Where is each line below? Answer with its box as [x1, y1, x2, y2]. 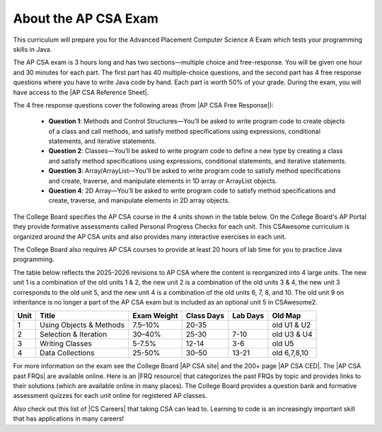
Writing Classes [40, 339, 92, 348]
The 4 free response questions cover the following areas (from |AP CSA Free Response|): [13, 101, 274, 109]
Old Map [272, 311, 301, 321]
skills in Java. [13, 45, 52, 53]
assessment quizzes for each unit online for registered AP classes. [13, 392, 208, 400]
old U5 [272, 339, 294, 348]
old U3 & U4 [272, 329, 313, 339]
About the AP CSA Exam [13, 11, 158, 26]
